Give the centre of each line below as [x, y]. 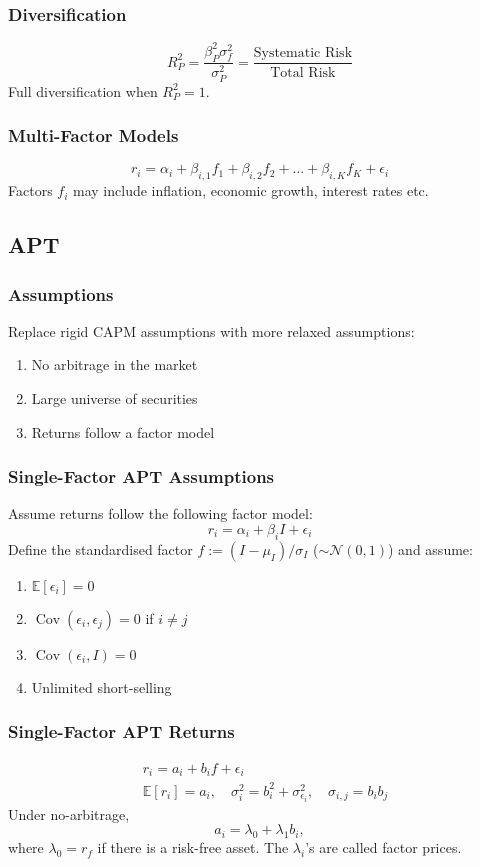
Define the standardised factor [100, 548]
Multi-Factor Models [93, 135]
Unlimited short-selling [101, 686]
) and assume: [430, 548]
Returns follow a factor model [123, 431]
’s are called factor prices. [383, 847]
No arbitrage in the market [114, 364]
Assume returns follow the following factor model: [160, 513]
